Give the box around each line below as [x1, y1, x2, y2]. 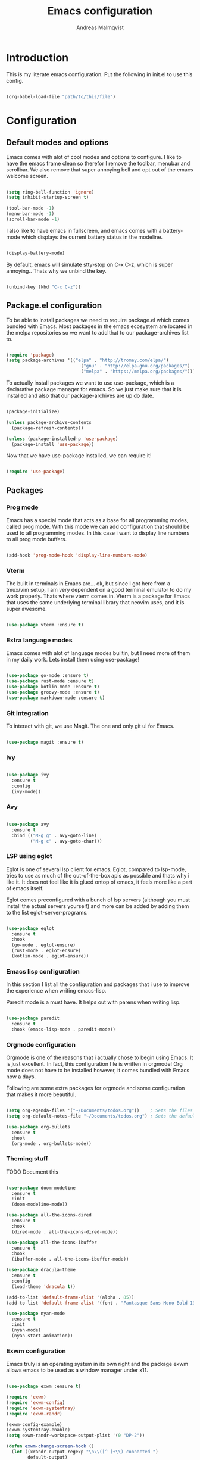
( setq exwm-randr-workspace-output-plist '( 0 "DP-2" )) [6, 1433, 145, 1439]
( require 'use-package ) [6, 469, 65, 475]
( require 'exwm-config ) [6, 1399, 65, 1406]
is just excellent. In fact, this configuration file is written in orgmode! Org [6, 1060, 183, 1068]
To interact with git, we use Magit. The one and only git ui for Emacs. [6, 722, 174, 729]
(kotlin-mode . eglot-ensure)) [11, 953, 89, 959]
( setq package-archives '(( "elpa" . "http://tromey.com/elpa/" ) [6, 357, 169, 364]
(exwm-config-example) [6, 1421, 62, 1427]
